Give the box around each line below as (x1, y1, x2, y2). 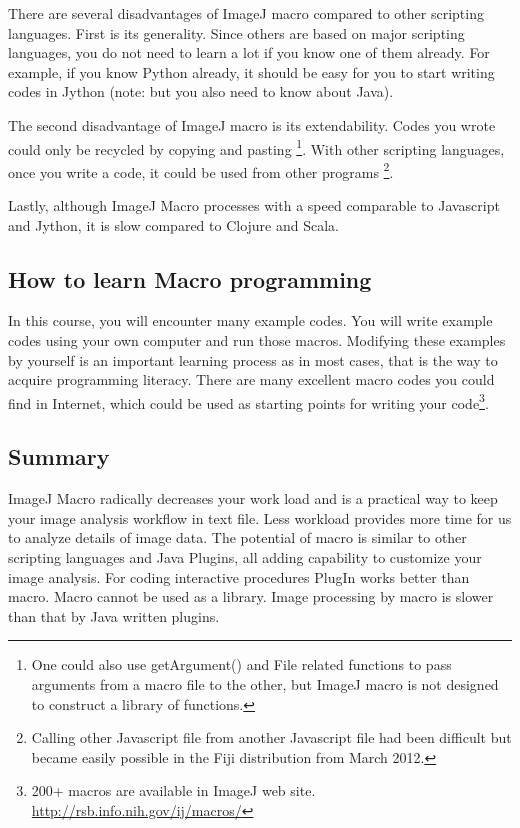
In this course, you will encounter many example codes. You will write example (8, 310, 493, 331)
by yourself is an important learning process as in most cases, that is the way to (8, 349, 498, 370)
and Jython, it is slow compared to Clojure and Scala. (8, 214, 340, 235)
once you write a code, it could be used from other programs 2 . (8, 158, 394, 182)
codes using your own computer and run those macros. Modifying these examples (8, 330, 506, 351)
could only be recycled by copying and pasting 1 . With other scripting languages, (8, 135, 505, 159)
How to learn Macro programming (8, 263, 372, 294)
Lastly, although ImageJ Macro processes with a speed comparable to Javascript (8, 195, 500, 216)
